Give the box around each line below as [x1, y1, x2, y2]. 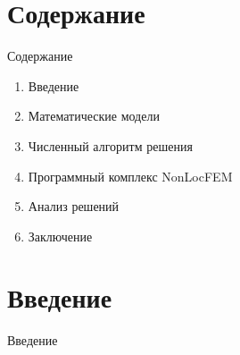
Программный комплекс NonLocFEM [28, 166, 233, 185]
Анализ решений [28, 197, 120, 216]
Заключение [28, 226, 93, 245]
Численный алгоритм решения [28, 136, 193, 155]
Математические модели [28, 106, 160, 125]
